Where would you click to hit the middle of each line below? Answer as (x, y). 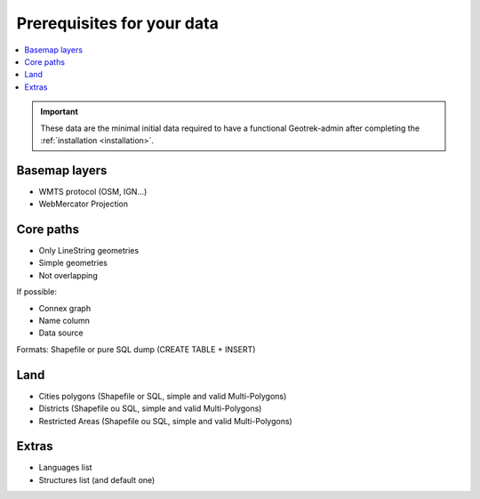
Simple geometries (73, 263)
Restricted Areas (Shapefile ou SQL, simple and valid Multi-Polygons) (165, 421)
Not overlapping (68, 275)
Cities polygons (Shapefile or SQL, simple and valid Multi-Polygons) (163, 396)
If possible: (37, 292)
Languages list (65, 468)
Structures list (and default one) (97, 479)
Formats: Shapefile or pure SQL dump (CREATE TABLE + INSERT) (136, 349)
